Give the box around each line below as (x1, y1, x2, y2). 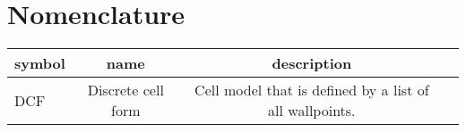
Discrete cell (87, 79, 164, 101)
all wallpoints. (268, 100, 356, 121)
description (272, 53, 352, 74)
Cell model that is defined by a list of (194, 79, 429, 101)
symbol (14, 53, 65, 74)
